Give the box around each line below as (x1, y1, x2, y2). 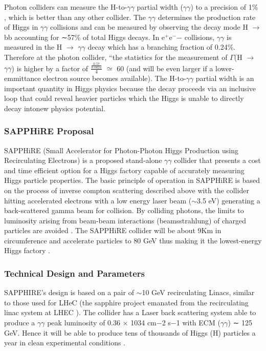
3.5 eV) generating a (197, 195, 260, 205)
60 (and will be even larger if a (117, 63, 213, 73)
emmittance (4, 72, 41, 83)
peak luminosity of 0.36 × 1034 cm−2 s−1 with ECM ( (47, 317, 220, 328)
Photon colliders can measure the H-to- (4, 2, 127, 12)
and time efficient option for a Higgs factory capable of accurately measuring (4, 164, 245, 175)
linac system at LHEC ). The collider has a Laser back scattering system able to (4, 307, 256, 318)
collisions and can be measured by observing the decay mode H (50, 22, 248, 32)
